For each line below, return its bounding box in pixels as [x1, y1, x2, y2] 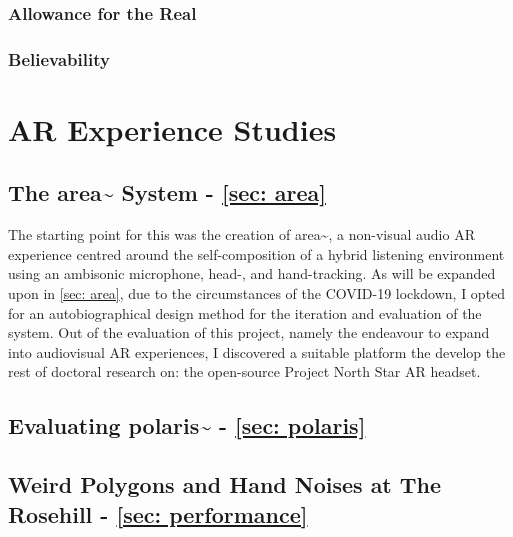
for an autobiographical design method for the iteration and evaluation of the [8, 302, 482, 323]
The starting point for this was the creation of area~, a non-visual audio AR [8, 224, 475, 245]
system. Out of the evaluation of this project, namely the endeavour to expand [8, 322, 490, 343]
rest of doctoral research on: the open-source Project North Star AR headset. [8, 361, 481, 382]
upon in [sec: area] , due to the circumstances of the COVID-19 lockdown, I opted [8, 283, 506, 304]
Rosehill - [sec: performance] [8, 498, 308, 529]
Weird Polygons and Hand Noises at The [8, 469, 442, 500]
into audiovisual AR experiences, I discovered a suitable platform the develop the [8, 341, 506, 362]
